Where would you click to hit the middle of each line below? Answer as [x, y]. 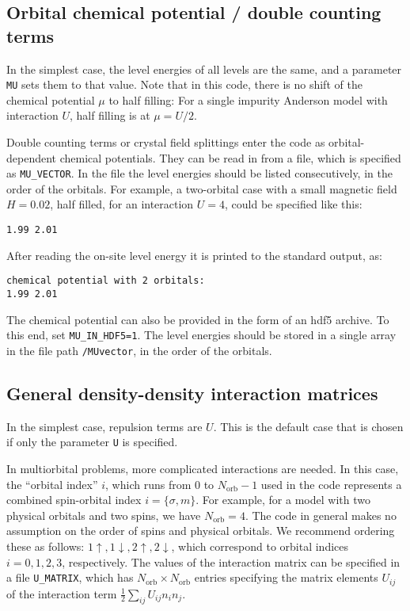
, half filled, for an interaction [122, 204]
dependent [32, 157]
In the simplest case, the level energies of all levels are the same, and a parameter [204, 69]
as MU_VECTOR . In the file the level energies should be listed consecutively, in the [199, 173]
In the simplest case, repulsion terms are [104, 426]
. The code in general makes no [321, 515]
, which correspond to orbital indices [260, 546]
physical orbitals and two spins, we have [104, 515]
